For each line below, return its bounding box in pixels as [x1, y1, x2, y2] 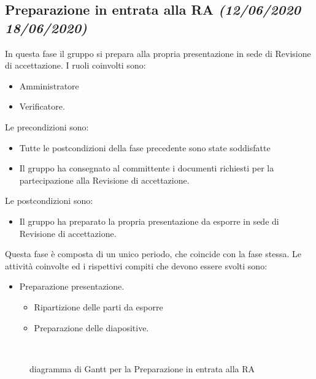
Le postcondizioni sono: [5, 194, 93, 207]
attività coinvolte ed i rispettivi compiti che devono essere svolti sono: [5, 259, 268, 272]
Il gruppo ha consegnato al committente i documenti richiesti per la [19, 162, 274, 174]
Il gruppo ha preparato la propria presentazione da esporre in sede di [19, 214, 279, 227]
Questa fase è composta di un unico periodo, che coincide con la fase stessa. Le [5, 247, 301, 260]
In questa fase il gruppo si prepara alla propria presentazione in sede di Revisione [5, 47, 311, 59]
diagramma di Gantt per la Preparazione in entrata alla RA [29, 362, 255, 375]
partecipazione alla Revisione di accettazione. [19, 173, 190, 186]
